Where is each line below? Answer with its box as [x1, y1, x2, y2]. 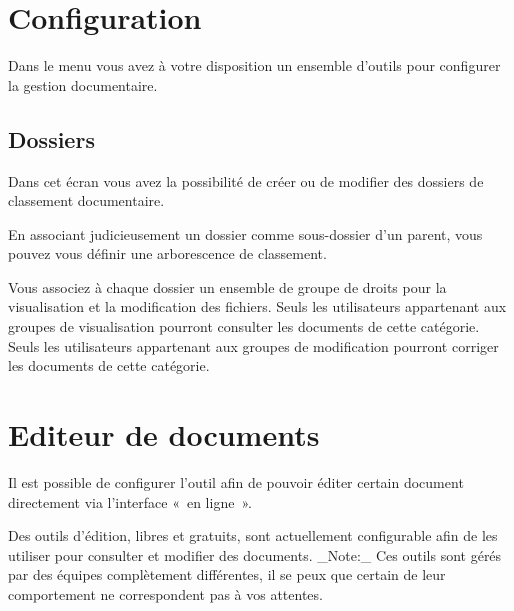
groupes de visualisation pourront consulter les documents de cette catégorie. [8, 316, 480, 337]
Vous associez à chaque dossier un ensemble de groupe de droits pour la [8, 276, 447, 297]
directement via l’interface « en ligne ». [8, 491, 252, 512]
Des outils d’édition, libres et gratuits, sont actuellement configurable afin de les [8, 525, 498, 546]
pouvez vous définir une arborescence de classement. [8, 243, 327, 264]
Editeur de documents [8, 414, 320, 455]
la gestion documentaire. [8, 74, 158, 95]
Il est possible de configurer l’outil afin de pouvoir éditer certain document [8, 471, 464, 492]
